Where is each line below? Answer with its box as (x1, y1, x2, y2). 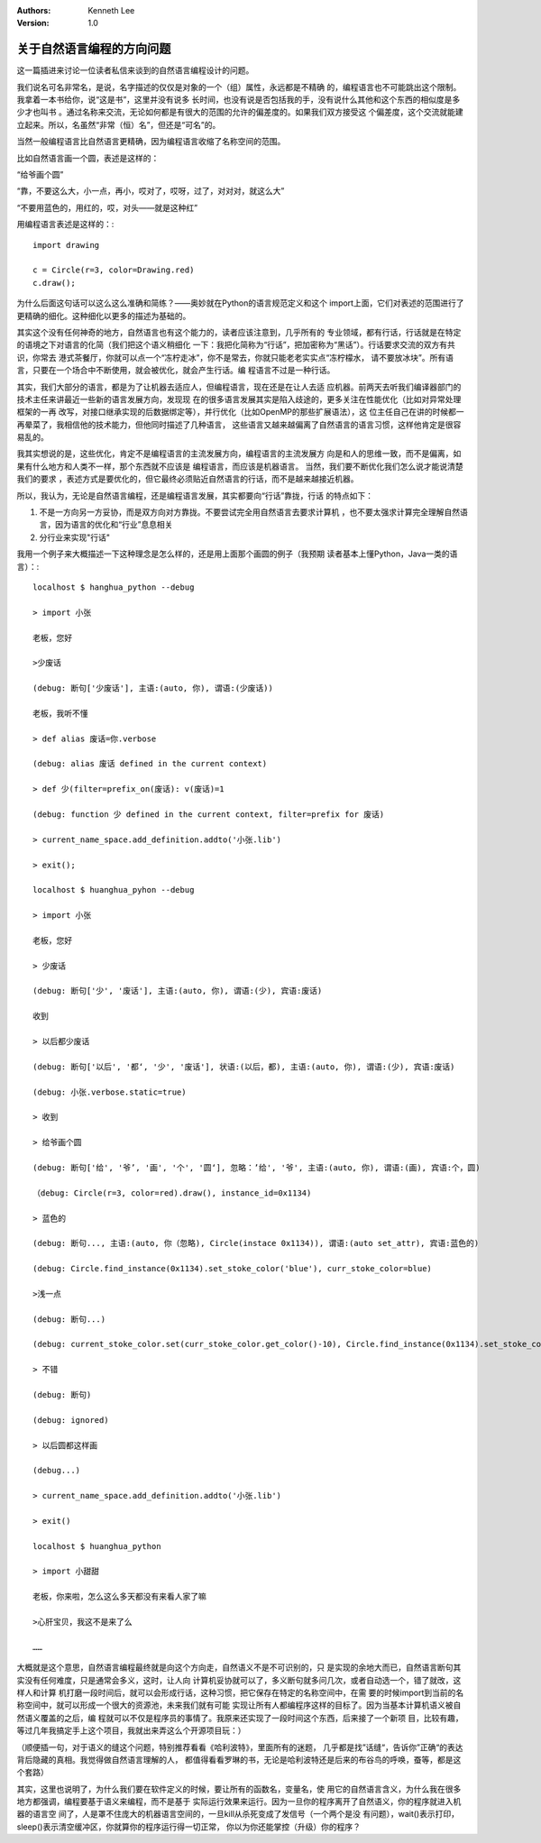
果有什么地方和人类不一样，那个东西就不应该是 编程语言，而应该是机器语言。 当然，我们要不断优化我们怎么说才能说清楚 (16, 461, 463, 472)
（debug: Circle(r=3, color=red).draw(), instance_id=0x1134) (32, 1187, 312, 1198)
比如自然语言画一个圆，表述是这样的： (16, 152, 160, 163)
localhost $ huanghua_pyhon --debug (32, 885, 195, 895)
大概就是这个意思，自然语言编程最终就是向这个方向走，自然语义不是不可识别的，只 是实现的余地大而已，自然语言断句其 (16, 1662, 462, 1673)
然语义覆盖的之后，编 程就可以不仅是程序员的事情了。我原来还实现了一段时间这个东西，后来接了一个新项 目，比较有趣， (16, 1712, 463, 1723)
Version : (16, 18, 50, 29)
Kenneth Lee (87, 5, 135, 15)
